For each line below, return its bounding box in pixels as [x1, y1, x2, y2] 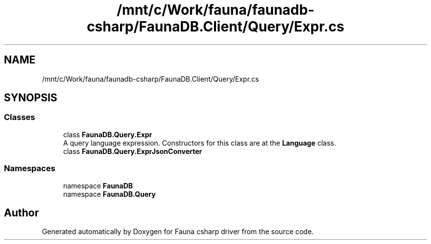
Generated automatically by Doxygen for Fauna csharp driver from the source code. [42, 227, 314, 236]
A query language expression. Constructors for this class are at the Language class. [63, 138, 337, 147]
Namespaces [4, 163, 56, 174]
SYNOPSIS [4, 91, 58, 104]
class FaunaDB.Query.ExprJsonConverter [63, 147, 202, 155]
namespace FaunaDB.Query [63, 189, 156, 198]
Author [4, 206, 39, 219]
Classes [4, 112, 35, 122]
